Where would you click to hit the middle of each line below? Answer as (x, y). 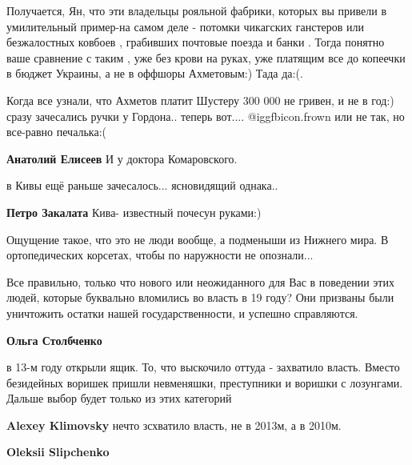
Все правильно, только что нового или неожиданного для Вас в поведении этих (200, 281)
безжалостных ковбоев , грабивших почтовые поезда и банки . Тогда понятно (196, 42)
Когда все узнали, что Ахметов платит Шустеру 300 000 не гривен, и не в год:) (200, 100)
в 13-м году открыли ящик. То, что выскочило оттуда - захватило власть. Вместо (203, 367)
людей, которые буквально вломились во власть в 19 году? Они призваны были (200, 297)
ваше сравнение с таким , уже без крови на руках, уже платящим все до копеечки (206, 57)
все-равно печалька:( (57, 132)
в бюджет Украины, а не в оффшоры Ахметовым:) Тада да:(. (155, 73)
